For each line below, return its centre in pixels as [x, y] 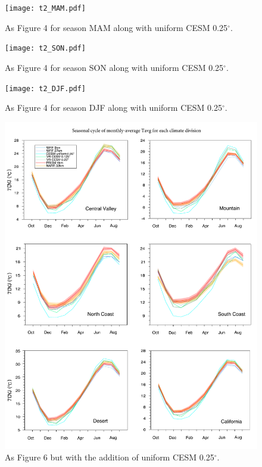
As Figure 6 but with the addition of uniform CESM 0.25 [110, 457]
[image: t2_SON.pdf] [46, 49]
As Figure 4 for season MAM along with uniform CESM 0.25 [116, 27]
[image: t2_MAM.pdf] [46, 8]
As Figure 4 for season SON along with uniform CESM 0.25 [114, 67]
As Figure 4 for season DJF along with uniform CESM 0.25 [113, 108]
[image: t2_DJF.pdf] [46, 88]
